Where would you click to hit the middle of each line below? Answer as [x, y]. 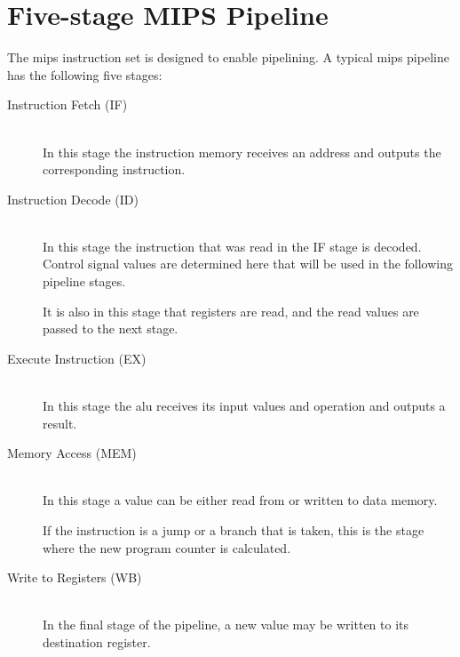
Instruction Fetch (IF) [67, 104]
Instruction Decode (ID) [73, 199]
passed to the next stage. [111, 328]
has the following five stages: [85, 74]
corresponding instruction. [114, 169]
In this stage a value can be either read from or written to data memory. [240, 500]
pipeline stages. [84, 281]
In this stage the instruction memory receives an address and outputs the [242, 152]
